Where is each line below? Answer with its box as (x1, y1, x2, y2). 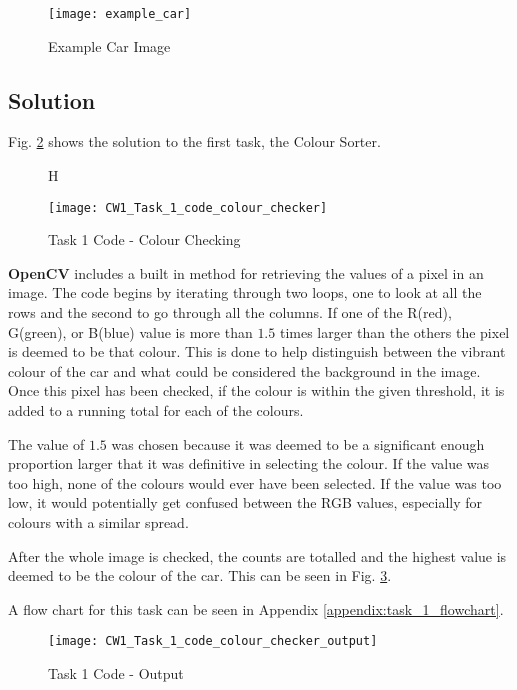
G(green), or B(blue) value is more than (8, 321, 253, 342)
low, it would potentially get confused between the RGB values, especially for (8, 492, 483, 513)
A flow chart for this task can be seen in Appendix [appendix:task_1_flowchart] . (8, 598, 504, 619)
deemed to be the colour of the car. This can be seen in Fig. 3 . (8, 565, 392, 586)
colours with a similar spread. (8, 512, 189, 533)
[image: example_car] (48, 7, 192, 21)
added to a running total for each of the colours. (8, 400, 304, 421)
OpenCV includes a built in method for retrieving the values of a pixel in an (8, 262, 484, 283)
